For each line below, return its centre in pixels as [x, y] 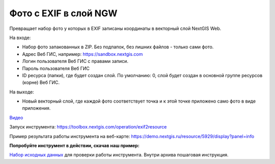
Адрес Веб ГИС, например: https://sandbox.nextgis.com [82, 54]
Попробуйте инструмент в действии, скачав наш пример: [74, 146]
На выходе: [22, 92]
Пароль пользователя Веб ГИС [56, 68]
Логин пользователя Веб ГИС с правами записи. [75, 61]
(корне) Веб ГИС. [41, 83]
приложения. [36, 108]
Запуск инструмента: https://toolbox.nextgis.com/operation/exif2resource [88, 127]
